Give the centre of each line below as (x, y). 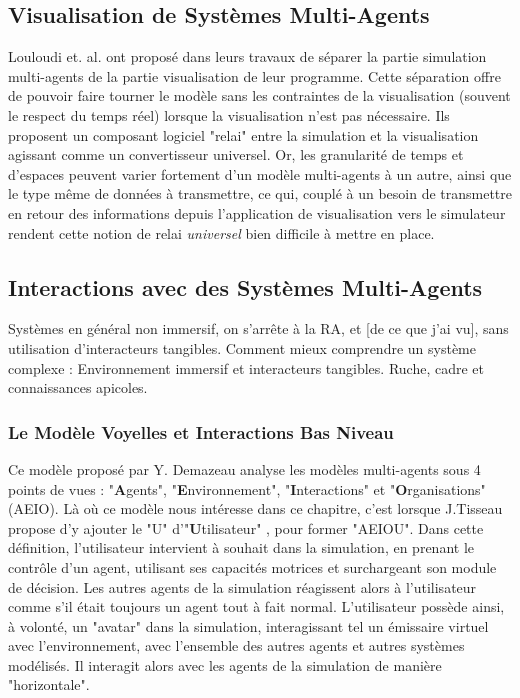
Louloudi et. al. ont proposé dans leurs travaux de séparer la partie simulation (247, 56)
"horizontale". (49, 684)
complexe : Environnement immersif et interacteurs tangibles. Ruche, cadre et (246, 367)
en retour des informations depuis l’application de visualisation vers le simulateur (257, 212)
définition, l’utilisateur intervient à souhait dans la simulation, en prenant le (241, 547)
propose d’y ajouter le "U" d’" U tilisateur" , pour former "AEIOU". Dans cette (246, 527)
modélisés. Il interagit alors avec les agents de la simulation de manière (225, 664)
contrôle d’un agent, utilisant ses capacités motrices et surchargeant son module (252, 566)
